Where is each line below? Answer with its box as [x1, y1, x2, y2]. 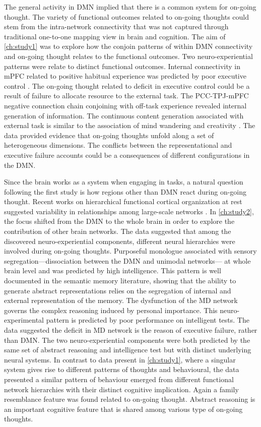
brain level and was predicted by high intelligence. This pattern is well [4, 265, 221, 276]
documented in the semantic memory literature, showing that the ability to [4, 275, 236, 286]
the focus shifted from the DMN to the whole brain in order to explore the [4, 216, 235, 226]
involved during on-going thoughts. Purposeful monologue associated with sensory [4, 246, 257, 256]
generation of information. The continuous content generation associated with [4, 110, 244, 120]
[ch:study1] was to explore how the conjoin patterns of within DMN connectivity [4, 41, 253, 51]
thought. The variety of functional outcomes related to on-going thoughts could [4, 11, 249, 22]
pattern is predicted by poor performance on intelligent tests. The [46, 315, 249, 325]
